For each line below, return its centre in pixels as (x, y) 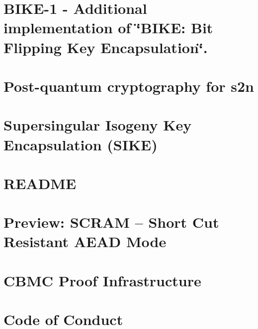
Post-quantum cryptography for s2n (129, 86)
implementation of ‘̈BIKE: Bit (108, 28)
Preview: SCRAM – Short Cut (111, 222)
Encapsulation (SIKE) (81, 144)
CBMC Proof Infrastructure (102, 280)
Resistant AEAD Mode (85, 241)
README (40, 183)
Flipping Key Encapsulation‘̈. (106, 47)
